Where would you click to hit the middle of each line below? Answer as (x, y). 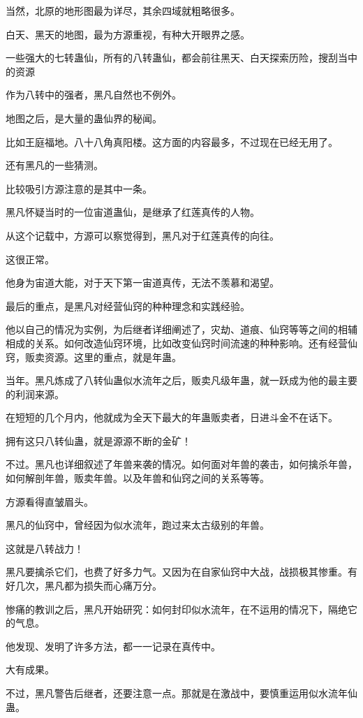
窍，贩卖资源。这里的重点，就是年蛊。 (94, 357)
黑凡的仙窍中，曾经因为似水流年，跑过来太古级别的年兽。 (138, 525)
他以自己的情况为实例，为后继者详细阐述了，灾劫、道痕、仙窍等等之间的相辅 (181, 329)
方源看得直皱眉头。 (50, 501)
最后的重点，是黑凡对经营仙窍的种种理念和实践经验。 (128, 306)
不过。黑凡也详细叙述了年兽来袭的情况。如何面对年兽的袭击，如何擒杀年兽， (181, 464)
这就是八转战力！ (45, 548)
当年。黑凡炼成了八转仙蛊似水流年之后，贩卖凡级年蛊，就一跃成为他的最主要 (181, 380)
